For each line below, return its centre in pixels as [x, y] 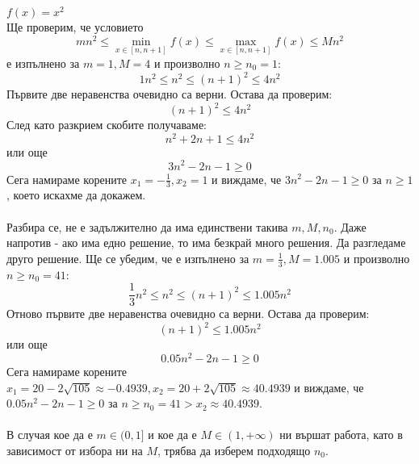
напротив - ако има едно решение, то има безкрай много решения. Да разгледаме [206, 242]
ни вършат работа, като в [341, 435]
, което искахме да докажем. [76, 195]
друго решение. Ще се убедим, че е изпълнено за [128, 258]
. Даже [350, 226]
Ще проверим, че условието [75, 27]
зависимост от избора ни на [75, 450]
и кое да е [172, 435]
